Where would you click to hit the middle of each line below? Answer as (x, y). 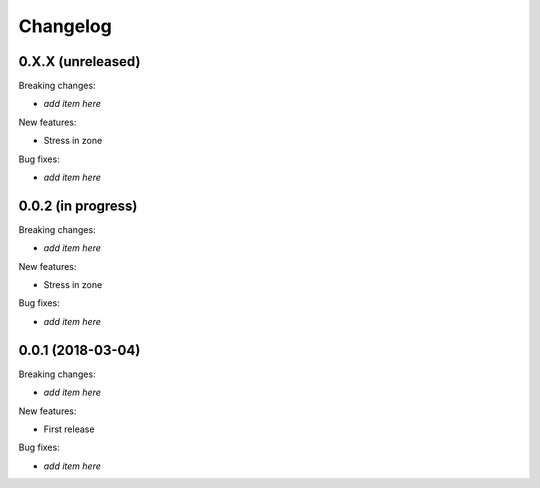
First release (69, 429)
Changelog (65, 26)
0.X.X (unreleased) (79, 61)
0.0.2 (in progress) (78, 205)
